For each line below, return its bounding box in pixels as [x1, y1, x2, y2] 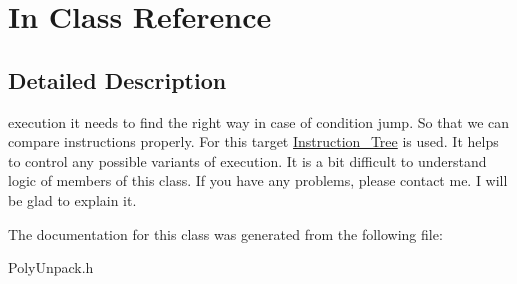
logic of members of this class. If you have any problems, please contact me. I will [8, 170, 508, 191]
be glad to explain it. [8, 189, 137, 210]
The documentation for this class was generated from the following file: [8, 223, 443, 244]
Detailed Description [8, 64, 227, 95]
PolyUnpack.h [8, 257, 94, 278]
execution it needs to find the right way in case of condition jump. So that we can [8, 111, 510, 132]
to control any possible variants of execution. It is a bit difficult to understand [8, 150, 487, 171]
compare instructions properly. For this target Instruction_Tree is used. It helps [8, 131, 499, 152]
